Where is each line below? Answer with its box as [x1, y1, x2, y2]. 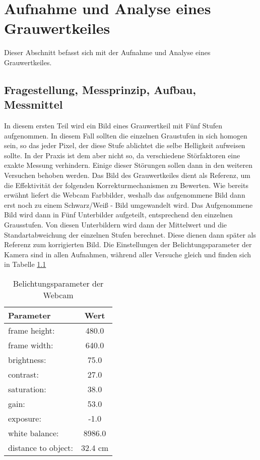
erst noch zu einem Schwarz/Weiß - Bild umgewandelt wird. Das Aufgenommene [4, 199, 253, 210]
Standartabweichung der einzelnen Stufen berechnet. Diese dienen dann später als [4, 229, 256, 240]
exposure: [8, 412, 41, 424]
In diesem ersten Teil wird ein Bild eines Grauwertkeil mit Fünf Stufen [4, 120, 223, 131]
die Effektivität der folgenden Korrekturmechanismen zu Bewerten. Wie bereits [4, 179, 248, 190]
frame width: [8, 339, 53, 351]
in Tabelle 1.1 [4, 259, 46, 269]
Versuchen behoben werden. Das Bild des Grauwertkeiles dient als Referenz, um [4, 170, 250, 180]
